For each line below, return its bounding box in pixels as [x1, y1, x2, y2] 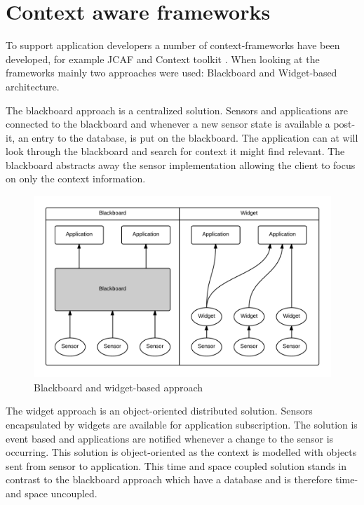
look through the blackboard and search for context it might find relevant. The [6, 144, 345, 159]
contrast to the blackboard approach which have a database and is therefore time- [6, 472, 358, 487]
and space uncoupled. [6, 486, 97, 501]
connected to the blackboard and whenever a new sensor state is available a [6, 116, 330, 131]
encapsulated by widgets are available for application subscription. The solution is [6, 417, 358, 432]
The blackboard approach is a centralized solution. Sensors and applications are [6, 102, 348, 117]
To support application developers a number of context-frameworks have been [6, 38, 340, 53]
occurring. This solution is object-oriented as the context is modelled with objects [6, 445, 357, 459]
